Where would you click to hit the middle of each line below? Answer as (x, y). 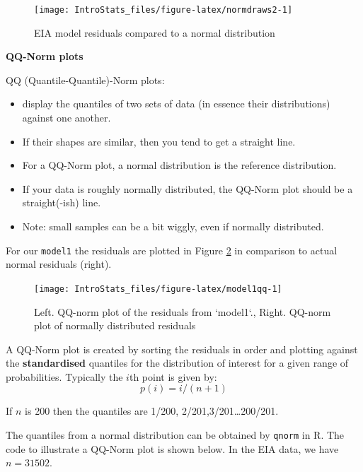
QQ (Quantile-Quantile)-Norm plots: (85, 79)
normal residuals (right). (59, 264)
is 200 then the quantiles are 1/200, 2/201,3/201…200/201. (152, 411)
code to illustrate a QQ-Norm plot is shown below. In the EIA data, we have (172, 448)
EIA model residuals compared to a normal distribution (155, 32)
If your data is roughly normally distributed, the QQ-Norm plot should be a (188, 188)
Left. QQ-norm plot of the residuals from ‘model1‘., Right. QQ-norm (183, 311)
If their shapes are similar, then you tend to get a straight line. (159, 141)
